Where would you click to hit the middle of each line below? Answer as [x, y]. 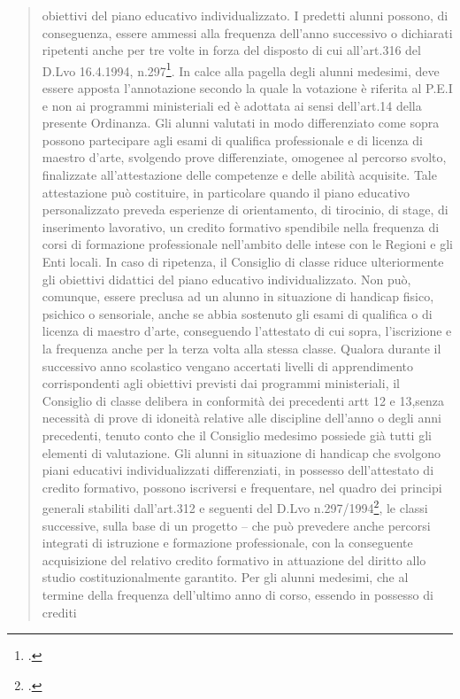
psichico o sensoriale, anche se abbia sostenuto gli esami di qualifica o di [237, 313]
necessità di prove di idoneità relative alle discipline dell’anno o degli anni [241, 418]
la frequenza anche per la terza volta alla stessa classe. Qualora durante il [241, 348]
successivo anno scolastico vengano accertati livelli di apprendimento [228, 365]
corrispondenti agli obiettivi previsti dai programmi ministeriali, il [221, 383]
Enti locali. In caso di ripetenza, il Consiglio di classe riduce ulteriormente [243, 261]
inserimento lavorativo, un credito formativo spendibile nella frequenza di [241, 226]
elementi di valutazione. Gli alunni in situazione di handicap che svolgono [241, 452]
